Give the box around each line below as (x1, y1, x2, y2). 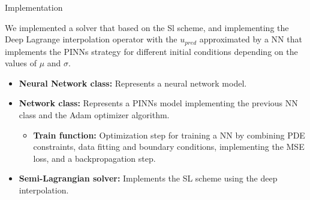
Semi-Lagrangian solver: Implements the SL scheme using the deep (19, 172, 278, 184)
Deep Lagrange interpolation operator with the (5, 33, 177, 45)
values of (5, 57, 37, 69)
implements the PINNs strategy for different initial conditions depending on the (5, 45, 298, 57)
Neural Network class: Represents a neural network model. (19, 76, 247, 89)
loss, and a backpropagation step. (33, 152, 156, 164)
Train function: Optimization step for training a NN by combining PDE (33, 128, 305, 141)
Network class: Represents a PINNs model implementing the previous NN (19, 97, 298, 109)
